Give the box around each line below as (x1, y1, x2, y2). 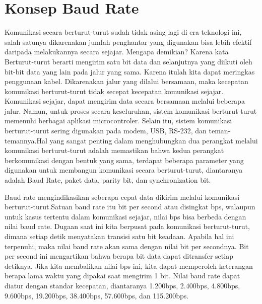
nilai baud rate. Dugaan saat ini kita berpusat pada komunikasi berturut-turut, (5, 221, 250, 232)
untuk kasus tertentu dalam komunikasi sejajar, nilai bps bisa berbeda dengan (5, 211, 246, 221)
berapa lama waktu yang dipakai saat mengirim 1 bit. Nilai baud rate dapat (5, 270, 240, 281)
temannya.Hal (5, 135, 47, 145)
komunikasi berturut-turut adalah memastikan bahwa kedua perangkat (5, 145, 224, 156)
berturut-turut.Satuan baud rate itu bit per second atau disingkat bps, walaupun (5, 201, 255, 212)
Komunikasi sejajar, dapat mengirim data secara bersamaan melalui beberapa (5, 96, 245, 106)
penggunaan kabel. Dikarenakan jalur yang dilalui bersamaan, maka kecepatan (5, 76, 248, 87)
